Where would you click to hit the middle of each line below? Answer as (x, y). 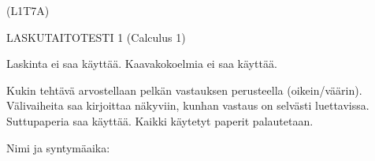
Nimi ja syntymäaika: (58, 147)
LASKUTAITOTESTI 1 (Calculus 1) (96, 37)
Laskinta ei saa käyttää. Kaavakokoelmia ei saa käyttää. (142, 64)
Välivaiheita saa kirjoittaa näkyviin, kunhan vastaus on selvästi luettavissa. (188, 105)
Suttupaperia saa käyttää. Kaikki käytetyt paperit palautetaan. (160, 120)
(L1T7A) (28, 10)
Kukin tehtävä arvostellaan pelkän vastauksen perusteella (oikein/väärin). (184, 90)
